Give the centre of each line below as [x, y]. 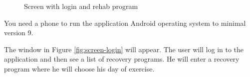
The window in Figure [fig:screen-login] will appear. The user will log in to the [124, 49]
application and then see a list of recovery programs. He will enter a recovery [122, 59]
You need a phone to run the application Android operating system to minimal [125, 23]
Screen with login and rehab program [81, 6]
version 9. [19, 33]
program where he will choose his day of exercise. [79, 68]
